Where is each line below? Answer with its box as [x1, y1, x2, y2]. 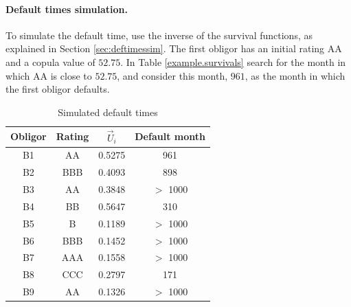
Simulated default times [58, 104, 158, 119]
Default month [135, 129, 205, 144]
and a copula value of [5, 54, 95, 69]
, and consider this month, [117, 68, 228, 82]
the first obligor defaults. [5, 82, 110, 96]
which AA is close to [5, 68, 92, 82]
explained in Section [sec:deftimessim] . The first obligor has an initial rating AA [5, 41, 342, 56]
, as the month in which [245, 68, 346, 82]
